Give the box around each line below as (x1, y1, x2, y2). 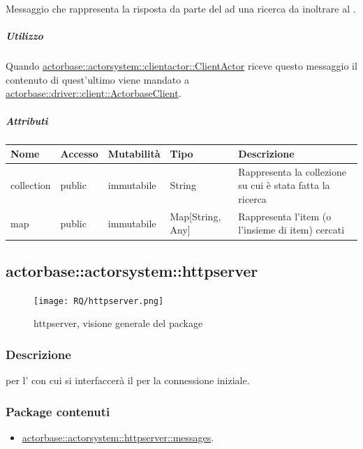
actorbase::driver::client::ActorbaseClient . (6, 86, 181, 100)
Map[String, (170, 208, 221, 223)
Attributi (6, 113, 48, 128)
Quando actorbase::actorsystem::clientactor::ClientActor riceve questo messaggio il (6, 59, 357, 73)
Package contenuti (6, 402, 110, 420)
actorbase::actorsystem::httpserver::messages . (22, 430, 214, 445)
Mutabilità (108, 146, 161, 160)
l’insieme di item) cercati (238, 222, 345, 237)
